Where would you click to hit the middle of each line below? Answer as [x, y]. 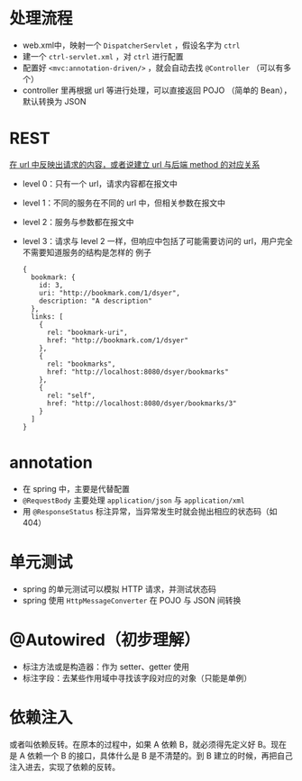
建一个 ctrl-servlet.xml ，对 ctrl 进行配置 [103, 56]
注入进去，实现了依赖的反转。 [64, 767]
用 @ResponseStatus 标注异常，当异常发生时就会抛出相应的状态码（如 [150, 511]
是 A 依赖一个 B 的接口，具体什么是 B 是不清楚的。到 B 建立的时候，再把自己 [151, 755]
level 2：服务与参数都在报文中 [78, 222]
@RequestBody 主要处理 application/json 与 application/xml [133, 500]
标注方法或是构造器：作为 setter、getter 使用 [105, 667]
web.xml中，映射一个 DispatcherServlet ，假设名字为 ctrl [131, 45]
